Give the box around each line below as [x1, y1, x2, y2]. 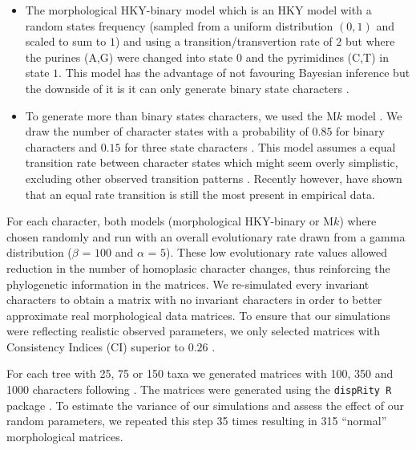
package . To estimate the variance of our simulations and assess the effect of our [6, 396, 405, 413]
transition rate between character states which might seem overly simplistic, [25, 154, 398, 171]
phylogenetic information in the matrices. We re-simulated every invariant [6, 275, 370, 292]
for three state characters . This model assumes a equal [124, 138, 396, 155]
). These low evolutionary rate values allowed [166, 244, 388, 261]
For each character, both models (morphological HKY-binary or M [6, 213, 334, 229]
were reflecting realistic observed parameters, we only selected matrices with [6, 322, 381, 339]
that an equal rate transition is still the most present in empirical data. [25, 185, 375, 202]
